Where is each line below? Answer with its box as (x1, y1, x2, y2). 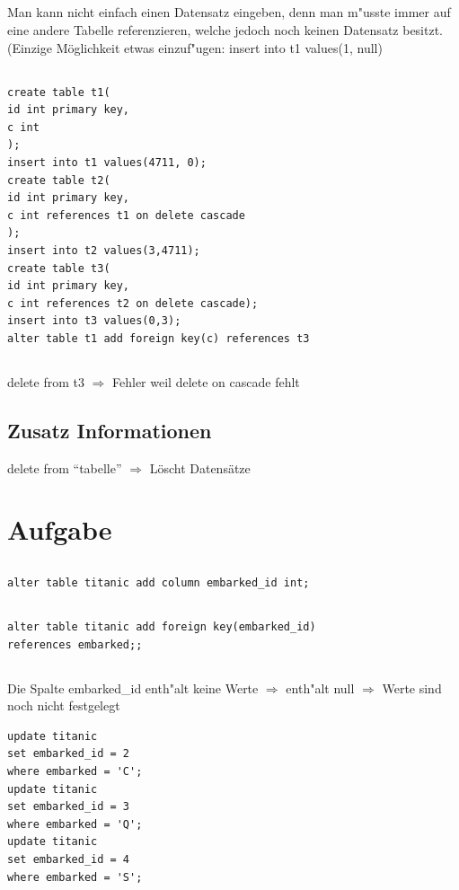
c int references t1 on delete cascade (7, 208, 245, 222)
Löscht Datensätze (149, 458, 251, 477)
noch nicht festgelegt (7, 696, 120, 715)
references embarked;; (7, 638, 143, 651)
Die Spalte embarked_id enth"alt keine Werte (7, 678, 259, 697)
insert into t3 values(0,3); (7, 314, 181, 328)
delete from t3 (7, 372, 84, 391)
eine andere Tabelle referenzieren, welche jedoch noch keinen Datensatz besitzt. (7, 20, 444, 39)
